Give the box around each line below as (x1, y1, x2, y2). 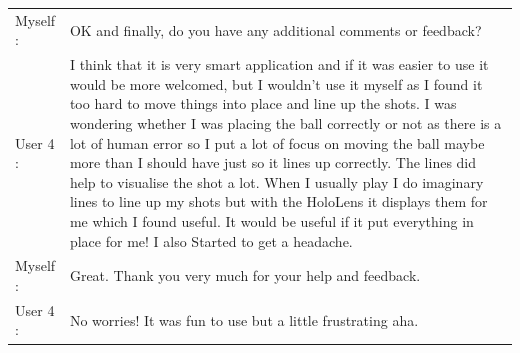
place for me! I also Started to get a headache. (69, 230, 353, 251)
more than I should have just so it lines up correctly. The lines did (69, 152, 477, 173)
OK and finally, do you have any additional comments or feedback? (69, 19, 482, 40)
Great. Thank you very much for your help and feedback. (69, 265, 421, 286)
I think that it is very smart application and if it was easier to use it (69, 54, 489, 75)
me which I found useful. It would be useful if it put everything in (69, 210, 474, 231)
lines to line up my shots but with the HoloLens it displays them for (69, 191, 488, 212)
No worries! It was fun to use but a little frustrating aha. (69, 309, 419, 330)
